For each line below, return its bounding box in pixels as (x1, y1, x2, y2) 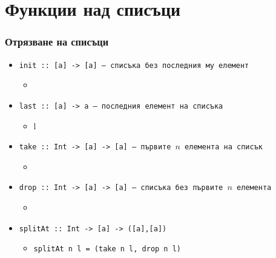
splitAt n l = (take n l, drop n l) (33, 245, 181, 254)
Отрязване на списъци (5, 34, 109, 49)
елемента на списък (185, 143, 263, 152)
